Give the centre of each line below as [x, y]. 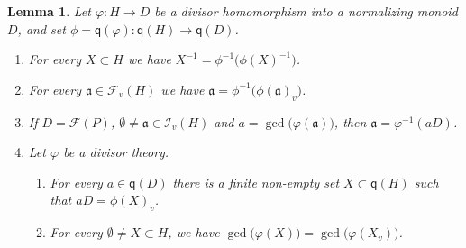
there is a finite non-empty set [256, 182]
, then [350, 121]
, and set [41, 28]
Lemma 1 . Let [49, 11]
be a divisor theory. [116, 152]
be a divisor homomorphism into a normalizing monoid [306, 11]
